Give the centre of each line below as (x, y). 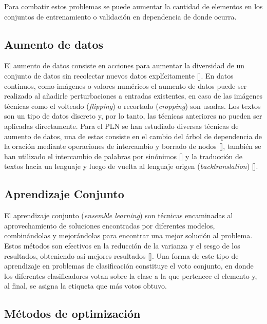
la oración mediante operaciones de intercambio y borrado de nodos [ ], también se (133, 146)
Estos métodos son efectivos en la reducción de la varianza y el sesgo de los (122, 245)
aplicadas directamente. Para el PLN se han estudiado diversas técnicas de (121, 126)
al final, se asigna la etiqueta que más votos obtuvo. (85, 286)
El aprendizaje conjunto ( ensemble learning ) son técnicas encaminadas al (119, 215)
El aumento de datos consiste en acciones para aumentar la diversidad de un (125, 65)
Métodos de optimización (72, 313)
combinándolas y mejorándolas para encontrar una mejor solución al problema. (128, 235)
